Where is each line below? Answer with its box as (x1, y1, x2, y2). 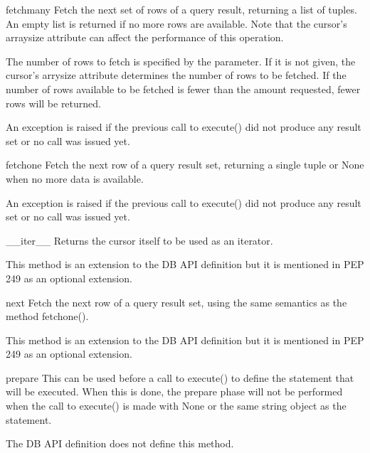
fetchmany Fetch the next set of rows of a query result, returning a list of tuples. (6, 2, 357, 16)
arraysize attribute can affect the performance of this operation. (6, 30, 284, 45)
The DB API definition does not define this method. (6, 436, 234, 451)
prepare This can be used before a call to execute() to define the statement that (6, 370, 354, 385)
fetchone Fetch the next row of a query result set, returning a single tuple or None (6, 157, 364, 172)
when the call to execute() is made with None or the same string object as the (6, 398, 347, 413)
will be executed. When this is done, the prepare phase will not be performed (6, 384, 343, 399)
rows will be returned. (6, 95, 101, 110)
